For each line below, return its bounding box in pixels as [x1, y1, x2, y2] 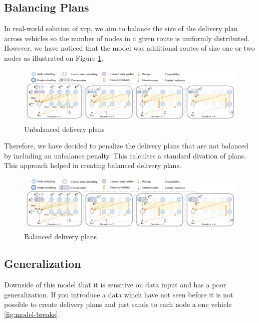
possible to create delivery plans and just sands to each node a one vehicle [4, 299, 232, 309]
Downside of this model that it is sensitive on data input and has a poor [4, 279, 226, 289]
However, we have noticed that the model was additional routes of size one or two [4, 43, 255, 53]
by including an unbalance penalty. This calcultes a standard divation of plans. [4, 150, 246, 160]
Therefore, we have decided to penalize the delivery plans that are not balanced [4, 140, 248, 151]
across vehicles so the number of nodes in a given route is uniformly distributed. [4, 33, 250, 43]
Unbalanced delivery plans [24, 123, 105, 134]
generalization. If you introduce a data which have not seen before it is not [4, 289, 233, 299]
